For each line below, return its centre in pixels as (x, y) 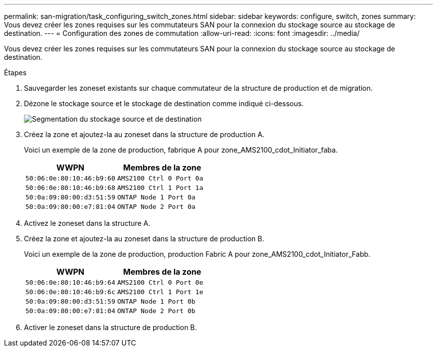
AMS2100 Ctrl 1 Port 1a (160, 188)
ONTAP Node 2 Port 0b (156, 311)
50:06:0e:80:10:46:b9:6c (71, 292)
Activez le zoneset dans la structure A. (87, 223)
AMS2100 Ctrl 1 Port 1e (160, 292)
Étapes (15, 73)
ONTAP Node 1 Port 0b (156, 301)
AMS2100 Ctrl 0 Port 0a (160, 178)
